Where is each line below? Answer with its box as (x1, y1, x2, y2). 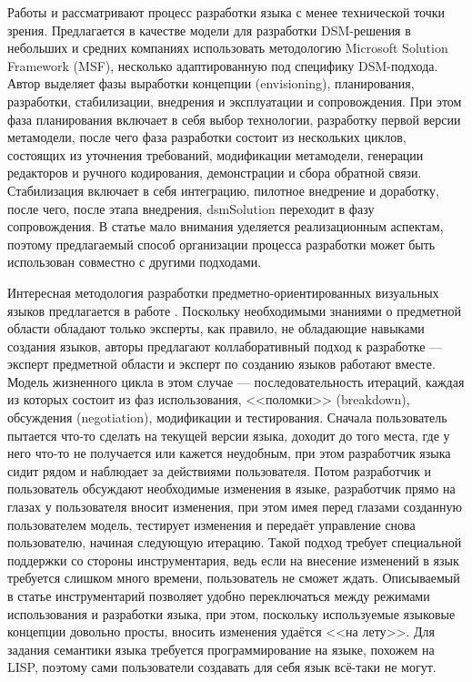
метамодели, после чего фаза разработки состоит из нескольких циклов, (7, 127, 407, 147)
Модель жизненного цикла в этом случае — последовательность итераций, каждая (7, 372, 465, 391)
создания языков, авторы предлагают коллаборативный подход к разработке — (7, 336, 443, 355)
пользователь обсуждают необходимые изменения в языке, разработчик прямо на (7, 479, 456, 498)
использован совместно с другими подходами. (7, 252, 262, 271)
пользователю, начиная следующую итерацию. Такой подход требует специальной (7, 533, 462, 552)
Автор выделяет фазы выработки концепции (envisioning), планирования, (7, 74, 415, 93)
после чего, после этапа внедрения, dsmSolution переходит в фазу (7, 198, 375, 218)
